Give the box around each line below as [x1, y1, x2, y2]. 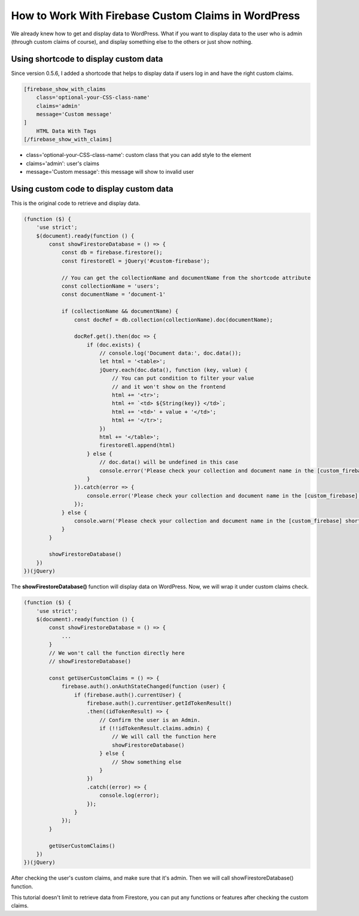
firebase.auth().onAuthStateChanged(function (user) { [61, 683, 226, 690]
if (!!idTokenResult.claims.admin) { [99, 725, 210, 732]
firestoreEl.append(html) [99, 442, 176, 449]
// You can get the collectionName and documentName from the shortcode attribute [61, 274, 311, 281]
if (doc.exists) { [87, 341, 141, 348]
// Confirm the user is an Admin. [99, 717, 200, 723]
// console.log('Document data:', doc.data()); [99, 350, 242, 356]
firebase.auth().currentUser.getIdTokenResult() [87, 700, 232, 706]
